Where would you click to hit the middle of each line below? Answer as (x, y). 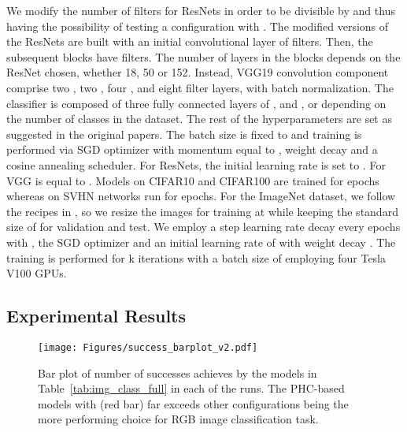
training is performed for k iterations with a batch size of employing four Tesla (196, 257)
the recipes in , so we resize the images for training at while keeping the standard (202, 211)
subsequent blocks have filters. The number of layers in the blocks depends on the (203, 56)
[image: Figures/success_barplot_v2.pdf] (148, 347)
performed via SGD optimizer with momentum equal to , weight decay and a (192, 149)
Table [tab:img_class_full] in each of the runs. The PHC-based (191, 388)
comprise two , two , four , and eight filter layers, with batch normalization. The (200, 87)
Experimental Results (96, 316)
